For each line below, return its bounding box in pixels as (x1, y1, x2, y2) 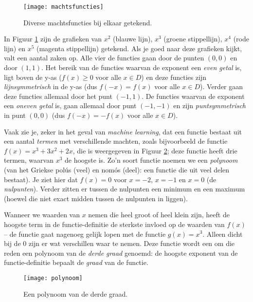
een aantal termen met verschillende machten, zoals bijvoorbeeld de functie (4, 136, 228, 146)
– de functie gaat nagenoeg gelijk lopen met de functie (4, 228, 166, 239)
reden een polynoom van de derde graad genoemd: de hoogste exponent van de (4, 247, 238, 258)
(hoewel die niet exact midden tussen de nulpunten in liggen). (4, 193, 188, 203)
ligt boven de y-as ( (4, 72, 62, 82)
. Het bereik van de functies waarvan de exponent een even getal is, (41, 62, 242, 73)
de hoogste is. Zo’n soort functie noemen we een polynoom (64, 155, 238, 165)
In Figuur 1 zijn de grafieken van (4, 34, 102, 44)
